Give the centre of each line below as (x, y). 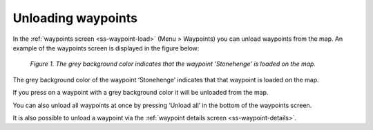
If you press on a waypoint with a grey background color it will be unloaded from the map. (141, 93)
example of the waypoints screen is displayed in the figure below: (106, 48)
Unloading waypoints (75, 18)
